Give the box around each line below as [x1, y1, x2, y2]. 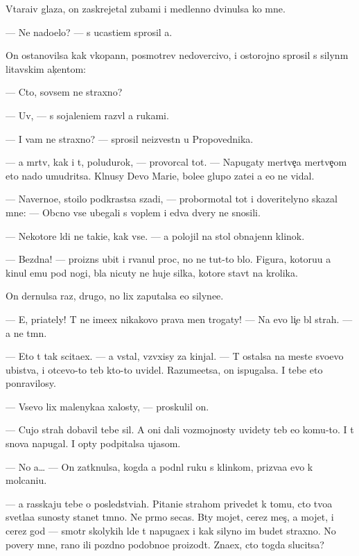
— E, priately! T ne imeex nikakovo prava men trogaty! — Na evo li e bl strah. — [6, 311, 353, 326]
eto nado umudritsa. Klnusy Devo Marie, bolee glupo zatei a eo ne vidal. [6, 168, 315, 182]
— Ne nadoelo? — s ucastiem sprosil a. [6, 24, 173, 39]
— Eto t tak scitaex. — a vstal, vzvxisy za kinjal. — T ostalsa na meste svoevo [6, 349, 344, 363]
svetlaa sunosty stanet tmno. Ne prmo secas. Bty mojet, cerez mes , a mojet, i [6, 510, 334, 524]
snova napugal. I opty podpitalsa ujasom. [6, 436, 181, 451]
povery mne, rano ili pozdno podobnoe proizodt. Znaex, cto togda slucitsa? [6, 537, 324, 551]
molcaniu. [6, 473, 47, 487]
